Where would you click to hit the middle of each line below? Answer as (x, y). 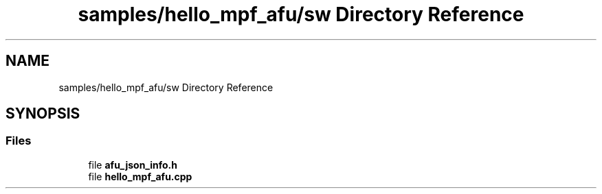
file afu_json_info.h (133, 165)
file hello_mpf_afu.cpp (140, 176)
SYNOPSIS (43, 114)
